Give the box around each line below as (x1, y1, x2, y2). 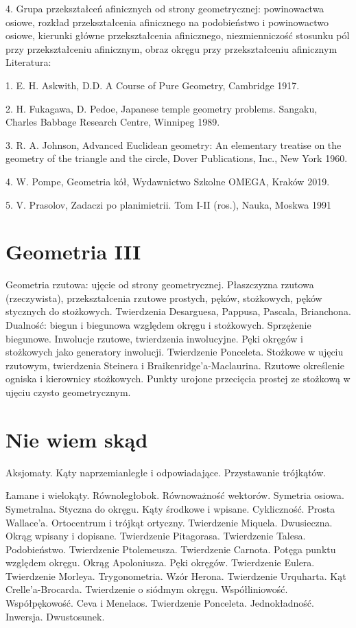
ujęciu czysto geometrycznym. (5, 385, 131, 399)
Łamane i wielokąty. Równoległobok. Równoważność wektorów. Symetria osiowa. (5, 488, 344, 502)
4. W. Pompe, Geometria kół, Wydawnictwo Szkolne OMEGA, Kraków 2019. (5, 174, 330, 188)
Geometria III (5, 237, 141, 266)
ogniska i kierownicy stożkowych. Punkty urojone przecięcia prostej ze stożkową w (5, 371, 351, 386)
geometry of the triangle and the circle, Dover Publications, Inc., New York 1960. (5, 151, 348, 165)
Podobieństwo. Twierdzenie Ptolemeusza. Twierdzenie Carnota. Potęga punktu (5, 542, 336, 556)
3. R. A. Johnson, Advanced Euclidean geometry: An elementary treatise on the (5, 137, 342, 152)
